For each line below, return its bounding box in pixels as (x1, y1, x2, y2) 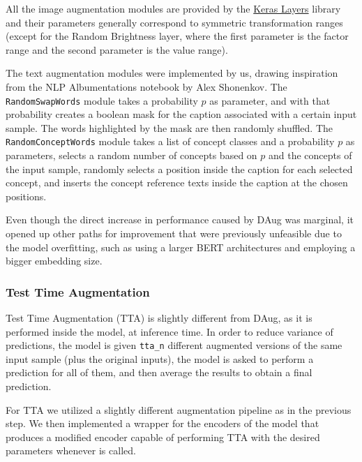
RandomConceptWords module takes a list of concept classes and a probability (6, 134, 335, 149)
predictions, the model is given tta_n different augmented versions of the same (6, 338, 342, 352)
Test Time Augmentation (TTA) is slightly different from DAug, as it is (6, 311, 312, 325)
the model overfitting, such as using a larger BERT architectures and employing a (6, 239, 356, 254)
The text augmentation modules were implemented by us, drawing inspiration (6, 66, 338, 80)
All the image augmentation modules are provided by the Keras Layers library (6, 1, 341, 15)
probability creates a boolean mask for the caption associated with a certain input (6, 107, 357, 121)
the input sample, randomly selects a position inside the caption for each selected (6, 161, 353, 176)
